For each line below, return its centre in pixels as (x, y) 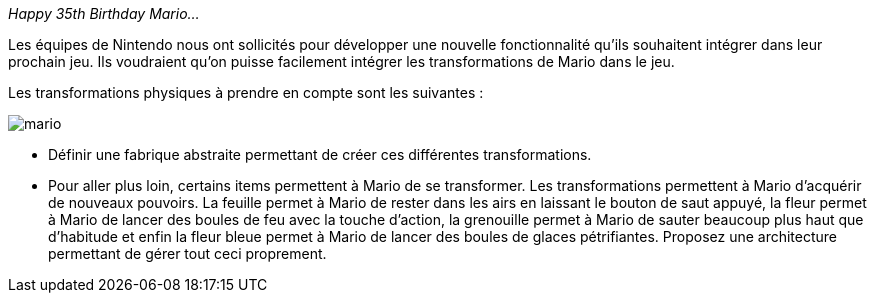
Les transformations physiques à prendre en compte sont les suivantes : (246, 92)
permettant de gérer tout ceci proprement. (187, 253)
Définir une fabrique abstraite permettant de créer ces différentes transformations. (320, 154)
